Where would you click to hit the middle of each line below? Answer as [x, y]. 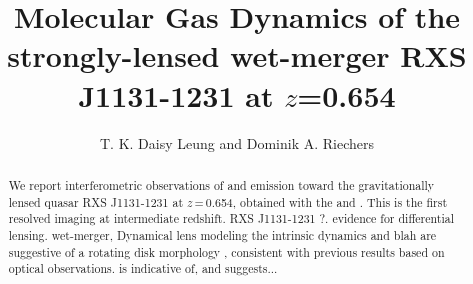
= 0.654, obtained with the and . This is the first [321, 201]
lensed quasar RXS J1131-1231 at [96, 201]
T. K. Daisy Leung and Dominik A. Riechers [237, 142]
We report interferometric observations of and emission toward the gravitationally [221, 184]
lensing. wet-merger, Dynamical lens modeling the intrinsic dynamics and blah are [222, 234]
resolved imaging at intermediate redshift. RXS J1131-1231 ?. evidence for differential [231, 218]
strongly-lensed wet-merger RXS [237, 55]
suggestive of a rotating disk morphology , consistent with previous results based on [226, 251]
